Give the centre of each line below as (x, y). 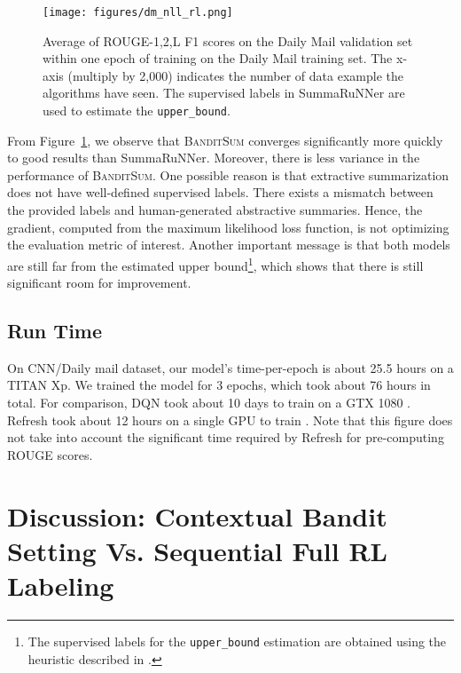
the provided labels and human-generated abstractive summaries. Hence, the (215, 210)
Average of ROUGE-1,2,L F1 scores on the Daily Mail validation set (228, 40)
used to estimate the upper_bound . (137, 111)
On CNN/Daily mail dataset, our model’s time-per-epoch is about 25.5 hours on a (230, 367)
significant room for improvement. (99, 283)
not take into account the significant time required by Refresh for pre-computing (226, 437)
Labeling (61, 586)
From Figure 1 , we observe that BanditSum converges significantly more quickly (225, 140)
